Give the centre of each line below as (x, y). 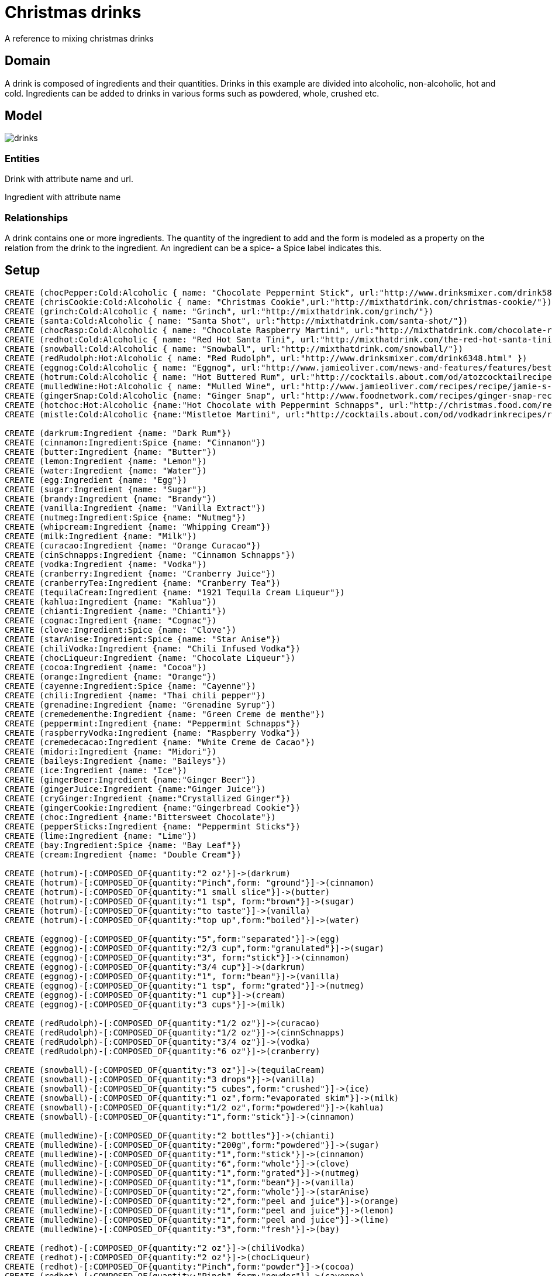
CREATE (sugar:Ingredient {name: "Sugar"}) (106, 489)
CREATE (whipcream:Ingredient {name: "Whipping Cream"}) (138, 526)
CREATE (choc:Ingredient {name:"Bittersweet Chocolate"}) (140, 817)
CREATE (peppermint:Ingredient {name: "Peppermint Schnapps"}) (153, 723)
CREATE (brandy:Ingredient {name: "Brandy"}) (111, 498)
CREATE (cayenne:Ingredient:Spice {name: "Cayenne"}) (130, 686)
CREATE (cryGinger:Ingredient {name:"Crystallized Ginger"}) (148, 798)
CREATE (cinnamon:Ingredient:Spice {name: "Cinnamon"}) (135, 442)
